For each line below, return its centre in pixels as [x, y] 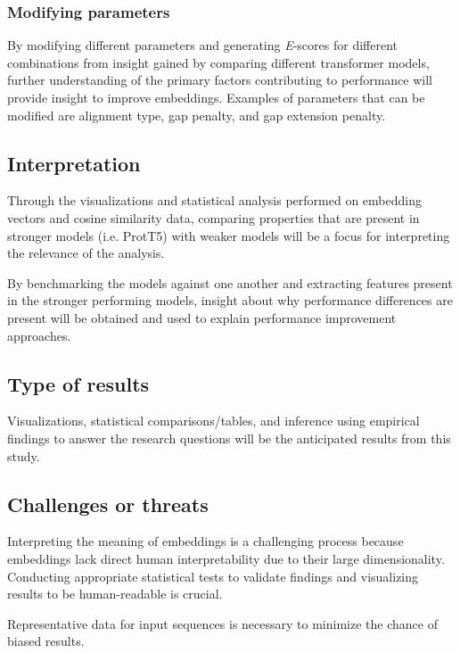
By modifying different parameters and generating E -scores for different [202, 45]
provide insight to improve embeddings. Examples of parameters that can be [216, 97]
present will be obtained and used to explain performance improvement [202, 317]
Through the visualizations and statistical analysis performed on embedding [214, 200]
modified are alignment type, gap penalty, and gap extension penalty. [197, 115]
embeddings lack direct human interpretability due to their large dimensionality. [226, 558]
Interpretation [74, 163]
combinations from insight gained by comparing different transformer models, [218, 62]
